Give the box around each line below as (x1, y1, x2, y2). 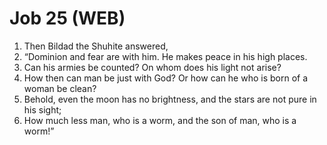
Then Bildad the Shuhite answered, (23, 40, 169, 52)
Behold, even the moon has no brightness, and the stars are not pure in (23, 93, 317, 105)
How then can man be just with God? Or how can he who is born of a (23, 72, 309, 84)
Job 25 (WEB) (9, 7, 126, 30)
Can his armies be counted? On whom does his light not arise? (23, 61, 282, 73)
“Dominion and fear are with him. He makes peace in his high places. (23, 50, 308, 62)
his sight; (23, 103, 62, 116)
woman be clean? (23, 82, 97, 94)
